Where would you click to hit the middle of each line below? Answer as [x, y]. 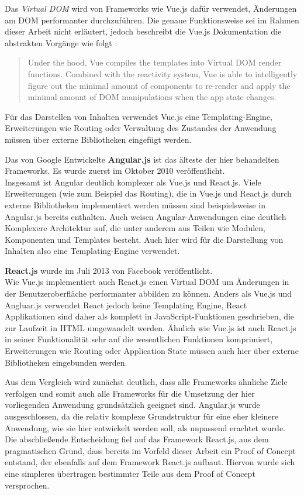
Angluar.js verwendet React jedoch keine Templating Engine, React [126, 305]
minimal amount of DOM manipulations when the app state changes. [152, 97]
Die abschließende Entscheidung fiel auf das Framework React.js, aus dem [137, 439]
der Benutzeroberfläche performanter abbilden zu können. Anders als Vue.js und [148, 293]
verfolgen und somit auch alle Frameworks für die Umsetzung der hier [130, 393]
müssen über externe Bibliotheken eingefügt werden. [98, 139]
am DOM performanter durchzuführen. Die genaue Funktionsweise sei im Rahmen [152, 20]
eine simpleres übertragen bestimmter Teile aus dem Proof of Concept [130, 473]
